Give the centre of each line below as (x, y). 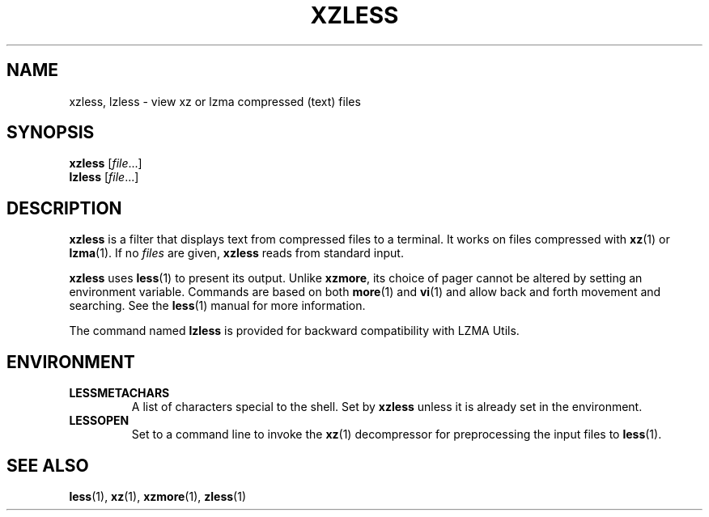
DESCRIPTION (64, 208)
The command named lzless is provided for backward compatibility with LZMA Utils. (294, 331)
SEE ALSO (48, 465)
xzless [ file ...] (106, 163)
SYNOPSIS (51, 133)
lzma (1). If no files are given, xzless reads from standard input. (236, 253)
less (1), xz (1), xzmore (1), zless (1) (157, 496)
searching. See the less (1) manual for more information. (217, 306)
